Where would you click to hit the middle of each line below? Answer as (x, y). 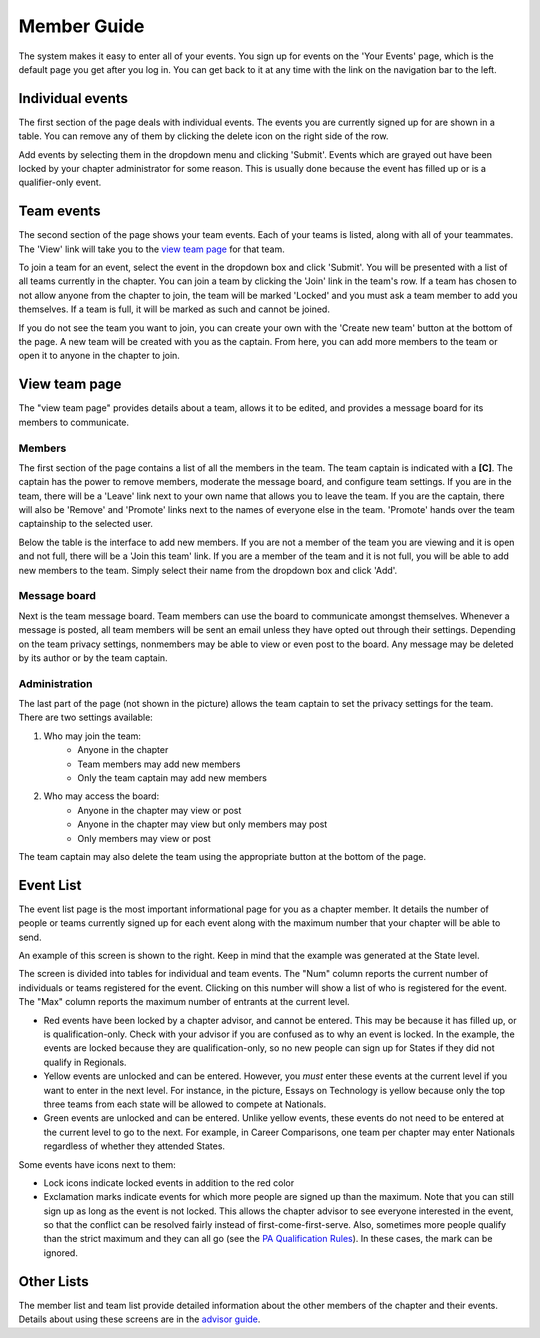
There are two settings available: (86, 717)
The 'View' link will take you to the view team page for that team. (151, 249)
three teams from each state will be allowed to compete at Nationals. (185, 1104)
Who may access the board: (101, 796)
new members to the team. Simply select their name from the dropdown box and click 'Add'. (208, 570)
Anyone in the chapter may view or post (159, 810)
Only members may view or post (144, 838)
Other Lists (53, 1281)
